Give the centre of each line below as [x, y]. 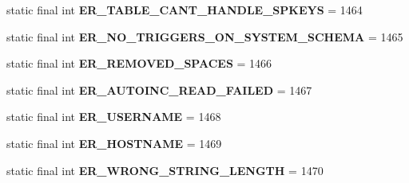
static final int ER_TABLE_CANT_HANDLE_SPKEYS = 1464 [185, 10]
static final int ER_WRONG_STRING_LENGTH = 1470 [165, 170]
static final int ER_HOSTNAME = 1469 [114, 143]
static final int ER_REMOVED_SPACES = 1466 [139, 63]
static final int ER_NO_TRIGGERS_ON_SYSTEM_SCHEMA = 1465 [205, 36]
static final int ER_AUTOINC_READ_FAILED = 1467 [159, 90]
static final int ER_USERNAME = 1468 [114, 117]
